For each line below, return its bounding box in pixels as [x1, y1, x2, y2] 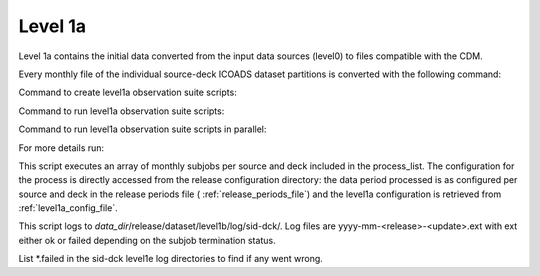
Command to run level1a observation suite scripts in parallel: [18, 123, 267, 135]
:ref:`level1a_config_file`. [18, 202, 119, 214]
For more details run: [18, 141, 105, 154]
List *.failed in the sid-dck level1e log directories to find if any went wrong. [18, 253, 324, 265]
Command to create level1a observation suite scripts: [18, 86, 237, 99]
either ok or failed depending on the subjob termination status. [18, 234, 276, 246]
